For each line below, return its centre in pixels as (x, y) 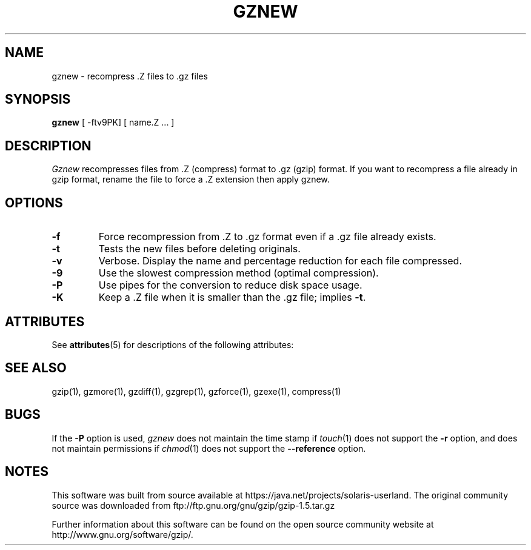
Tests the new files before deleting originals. (199, 249)
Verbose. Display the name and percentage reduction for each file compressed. (280, 261)
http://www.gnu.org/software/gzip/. (122, 534)
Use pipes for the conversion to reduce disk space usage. (230, 285)
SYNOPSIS (38, 99)
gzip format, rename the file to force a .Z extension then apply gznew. (191, 179)
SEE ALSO (36, 368)
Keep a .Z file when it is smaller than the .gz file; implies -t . (232, 297)
